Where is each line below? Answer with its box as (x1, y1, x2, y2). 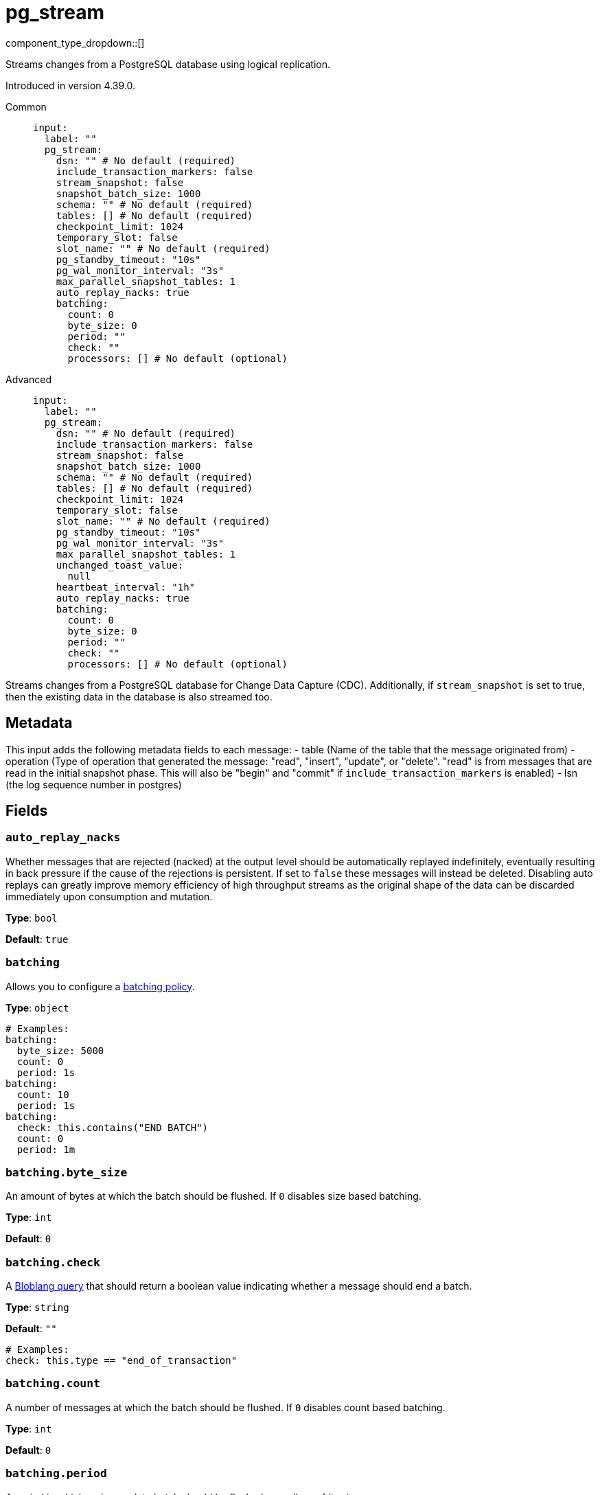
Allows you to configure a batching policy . (5, 980, 195, 992)
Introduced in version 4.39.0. (5, 79, 135, 91)
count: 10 (16, 1088, 69, 1100)
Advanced (5, 373, 51, 385)
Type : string (5, 1301, 69, 1314)
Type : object (5, 1001, 69, 1014)
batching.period (5, 1467, 107, 1481)
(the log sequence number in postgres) (5, 778, 182, 790)
